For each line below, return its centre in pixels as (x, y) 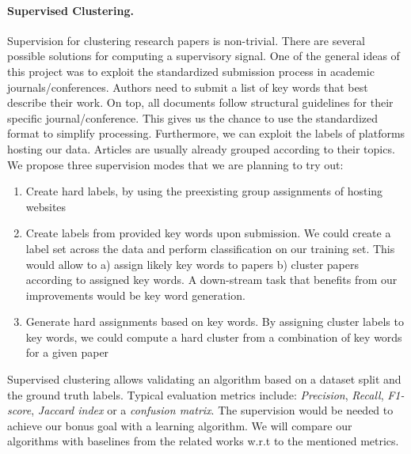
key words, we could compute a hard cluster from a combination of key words (214, 337)
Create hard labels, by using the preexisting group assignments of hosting (204, 191)
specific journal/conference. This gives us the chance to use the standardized (192, 117)
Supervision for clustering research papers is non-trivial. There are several (186, 40)
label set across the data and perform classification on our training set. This (210, 248)
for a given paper (67, 352)
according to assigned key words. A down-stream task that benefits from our (211, 280)
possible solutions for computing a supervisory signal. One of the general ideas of (204, 56)
